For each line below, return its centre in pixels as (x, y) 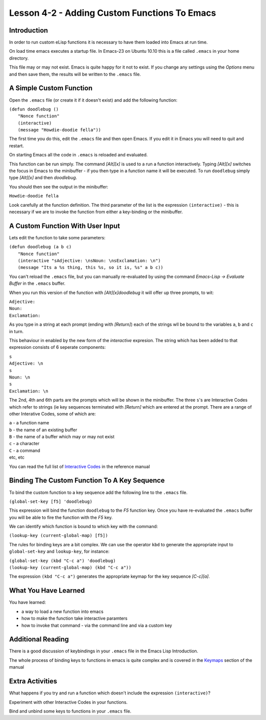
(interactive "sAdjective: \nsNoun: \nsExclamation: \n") (89, 261)
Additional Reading (39, 639)
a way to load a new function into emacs (62, 611)
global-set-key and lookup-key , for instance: (59, 551)
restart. (17, 146)
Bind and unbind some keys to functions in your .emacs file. (70, 711)
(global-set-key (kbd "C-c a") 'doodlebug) (62, 561)
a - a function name (29, 423)
